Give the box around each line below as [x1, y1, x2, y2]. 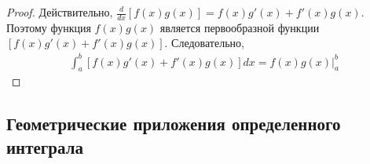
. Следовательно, [164, 35, 244, 51]
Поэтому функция [6, 19, 91, 35]
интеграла [6, 134, 84, 159]
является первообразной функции [159, 19, 320, 35]
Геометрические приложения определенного [6, 111, 341, 136]
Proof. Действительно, [6, 4, 113, 20]
